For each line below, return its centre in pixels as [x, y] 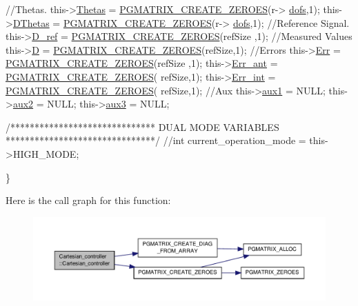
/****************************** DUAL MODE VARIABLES [142, 126]
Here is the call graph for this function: [88, 200]
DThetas [31, 22]
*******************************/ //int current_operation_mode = [156, 140]
